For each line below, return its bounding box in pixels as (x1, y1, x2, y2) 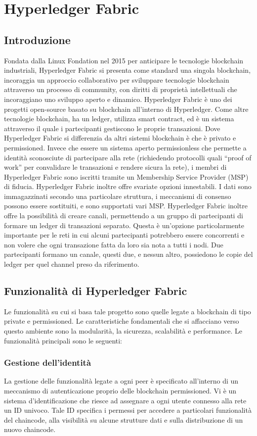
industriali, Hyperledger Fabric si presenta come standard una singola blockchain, (4, 65, 251, 75)
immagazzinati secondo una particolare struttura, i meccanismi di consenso (4, 191, 231, 201)
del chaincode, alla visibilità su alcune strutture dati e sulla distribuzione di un (4, 414, 243, 425)
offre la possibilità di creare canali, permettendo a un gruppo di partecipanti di (4, 210, 243, 221)
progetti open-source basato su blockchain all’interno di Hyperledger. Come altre (4, 103, 249, 114)
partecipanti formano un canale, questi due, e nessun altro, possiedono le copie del (4, 249, 253, 259)
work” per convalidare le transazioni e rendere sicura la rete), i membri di (4, 162, 227, 172)
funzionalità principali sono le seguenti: (4, 335, 123, 345)
